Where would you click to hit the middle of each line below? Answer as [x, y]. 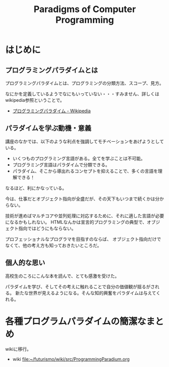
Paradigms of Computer [85, 9]
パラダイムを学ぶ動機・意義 [48, 128]
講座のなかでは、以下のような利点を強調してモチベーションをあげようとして [84, 141]
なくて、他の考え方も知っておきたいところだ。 [53, 245]
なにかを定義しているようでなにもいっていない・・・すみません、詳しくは [82, 94]
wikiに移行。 [18, 349]
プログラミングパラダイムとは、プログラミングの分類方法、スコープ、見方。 [84, 83]
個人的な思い [25, 263]
